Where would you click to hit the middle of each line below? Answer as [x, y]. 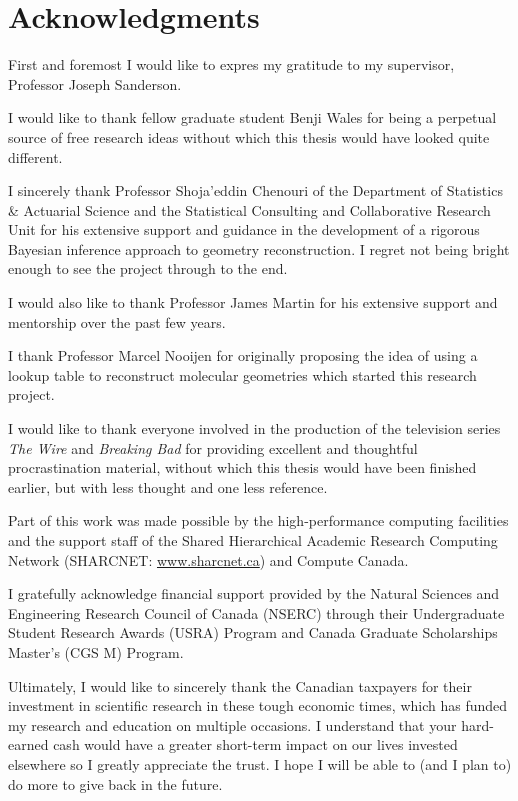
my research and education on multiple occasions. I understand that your [232, 724]
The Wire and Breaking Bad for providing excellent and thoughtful [213, 447]
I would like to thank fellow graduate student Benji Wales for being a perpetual [252, 117]
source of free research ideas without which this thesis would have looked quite [249, 136]
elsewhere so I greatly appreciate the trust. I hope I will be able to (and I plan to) [260, 763]
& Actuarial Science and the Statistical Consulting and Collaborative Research [249, 209]
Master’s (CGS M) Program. [96, 651]
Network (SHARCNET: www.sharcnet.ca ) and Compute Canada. [208, 559]
